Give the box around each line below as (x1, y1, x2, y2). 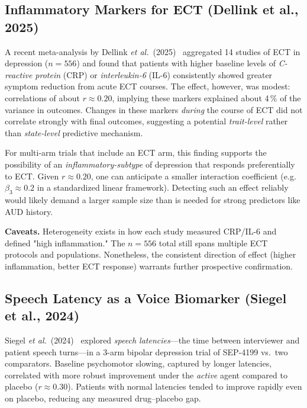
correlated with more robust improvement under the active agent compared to (5, 368, 287, 381)
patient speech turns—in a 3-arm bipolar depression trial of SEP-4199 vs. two (5, 345, 288, 358)
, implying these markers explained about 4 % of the (112, 91, 301, 104)
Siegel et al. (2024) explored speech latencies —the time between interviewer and (5, 334, 300, 346)
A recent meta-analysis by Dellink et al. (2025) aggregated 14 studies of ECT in (5, 45, 300, 57)
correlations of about (5, 91, 80, 104)
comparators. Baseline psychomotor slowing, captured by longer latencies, (5, 357, 272, 370)
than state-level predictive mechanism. (5, 126, 143, 139)
